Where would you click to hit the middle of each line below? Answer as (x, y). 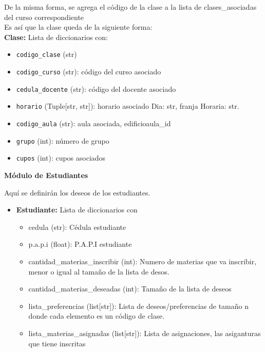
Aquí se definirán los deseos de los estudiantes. (77, 192)
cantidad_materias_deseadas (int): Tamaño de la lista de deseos (130, 289)
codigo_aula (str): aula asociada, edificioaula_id (93, 123)
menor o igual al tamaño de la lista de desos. (99, 271)
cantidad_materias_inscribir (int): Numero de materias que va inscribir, (143, 261)
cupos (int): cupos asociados (61, 158)
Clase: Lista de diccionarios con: (56, 37)
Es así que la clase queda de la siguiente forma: (78, 27)
